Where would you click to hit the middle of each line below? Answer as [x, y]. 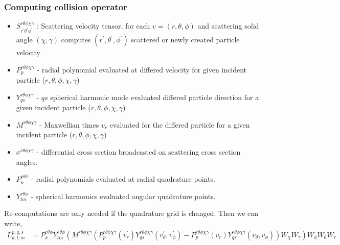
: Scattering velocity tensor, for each [93, 26]
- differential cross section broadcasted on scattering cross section [139, 152]
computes [76, 40]
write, [13, 223]
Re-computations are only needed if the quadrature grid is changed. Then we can [131, 213]
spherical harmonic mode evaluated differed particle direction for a [155, 97]
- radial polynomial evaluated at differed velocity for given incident [142, 69]
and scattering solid [228, 26]
